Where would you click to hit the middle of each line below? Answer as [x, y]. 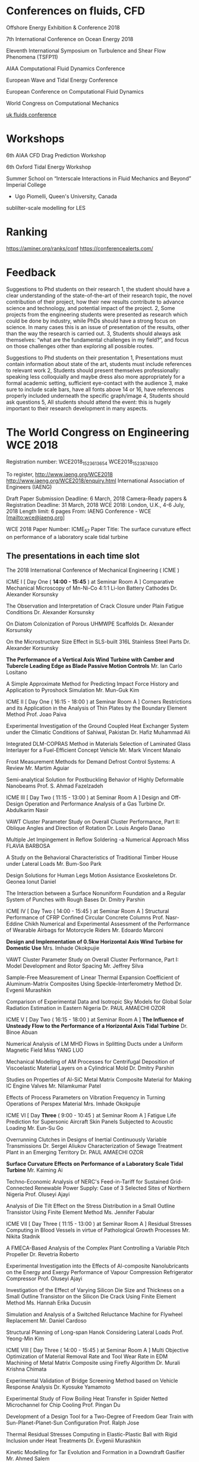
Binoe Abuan [22, 1032]
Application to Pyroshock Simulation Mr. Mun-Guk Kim [73, 690]
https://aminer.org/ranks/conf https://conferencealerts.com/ [80, 248]
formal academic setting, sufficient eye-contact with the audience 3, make [97, 383]
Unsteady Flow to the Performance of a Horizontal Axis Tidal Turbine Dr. [97, 1026]
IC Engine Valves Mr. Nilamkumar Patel [53, 1086]
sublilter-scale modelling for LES [46, 207]
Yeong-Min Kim [25, 1339]
